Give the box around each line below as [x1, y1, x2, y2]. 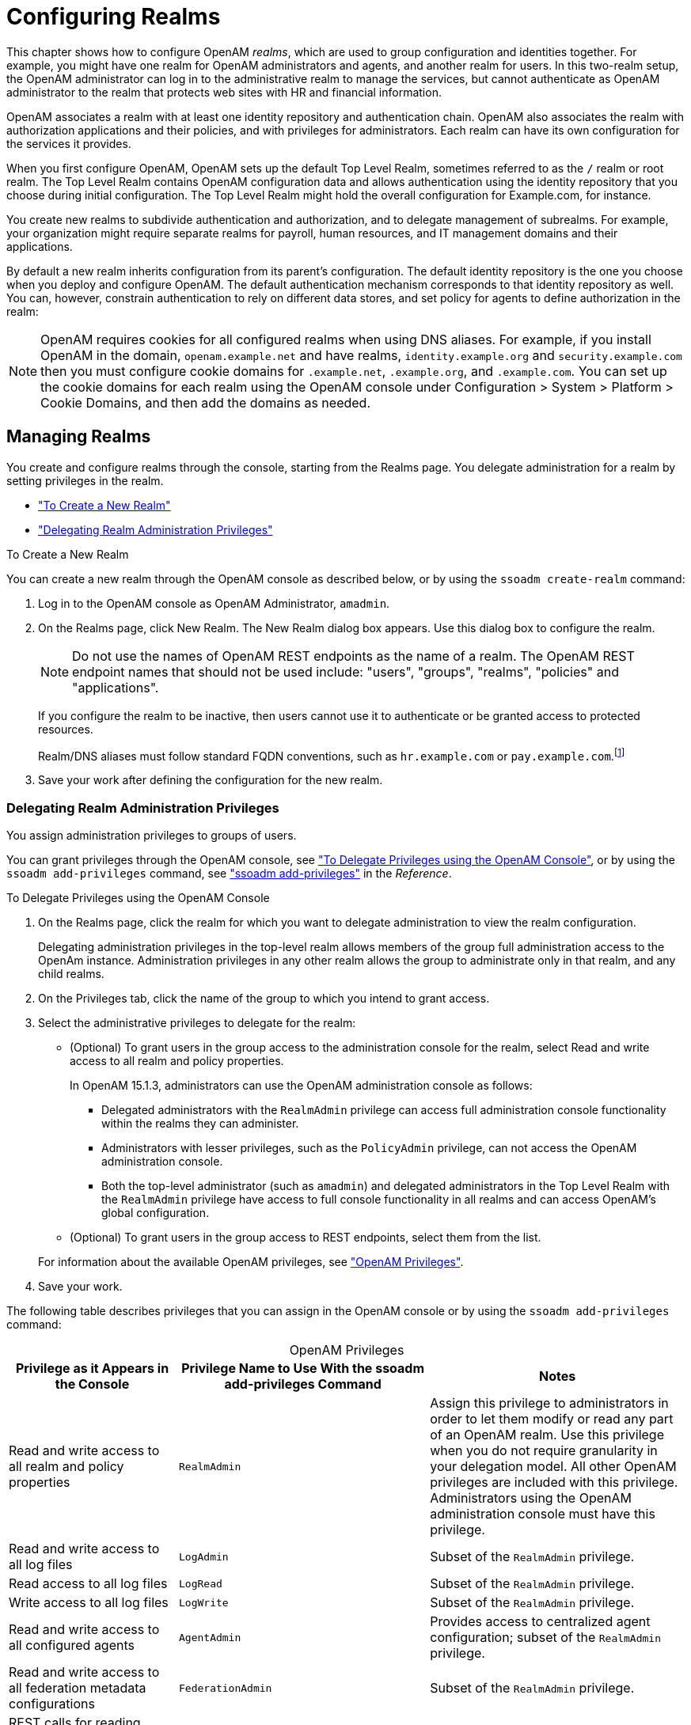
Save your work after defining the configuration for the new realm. [38, 773, 383, 787]
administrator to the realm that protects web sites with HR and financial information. [6, 85, 442, 99]
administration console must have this [430, 1506, 655, 1522]
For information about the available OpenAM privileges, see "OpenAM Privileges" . [38, 1255, 464, 1268]
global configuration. [101, 1206, 210, 1219]
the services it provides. [6, 136, 131, 150]
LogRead [179, 1577, 222, 1590]
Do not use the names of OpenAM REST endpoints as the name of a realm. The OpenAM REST [72, 647, 635, 664]
